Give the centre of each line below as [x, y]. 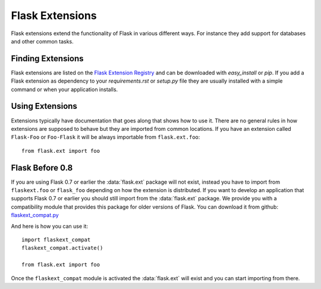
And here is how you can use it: [50, 226]
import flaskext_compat [56, 240]
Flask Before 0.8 [42, 167]
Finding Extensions [47, 59]
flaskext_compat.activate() [62, 248]
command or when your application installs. [64, 89]
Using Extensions [44, 106]
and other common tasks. [42, 41]
